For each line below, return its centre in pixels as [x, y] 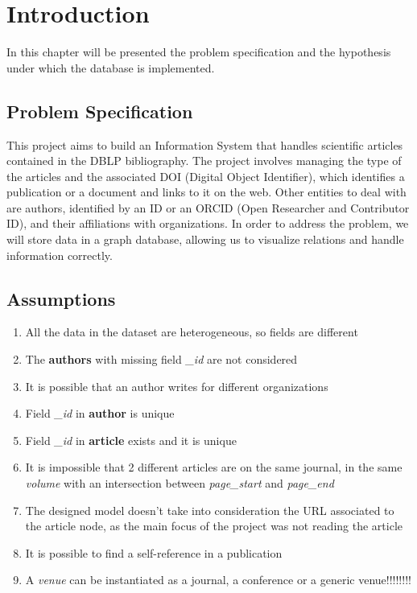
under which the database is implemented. [111, 67]
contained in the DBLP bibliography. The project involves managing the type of [204, 161]
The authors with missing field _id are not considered [161, 359]
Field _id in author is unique [100, 413]
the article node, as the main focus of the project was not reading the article [214, 526]
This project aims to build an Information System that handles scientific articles [205, 144]
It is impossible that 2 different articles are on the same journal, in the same [214, 467]
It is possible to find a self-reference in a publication [154, 552]
